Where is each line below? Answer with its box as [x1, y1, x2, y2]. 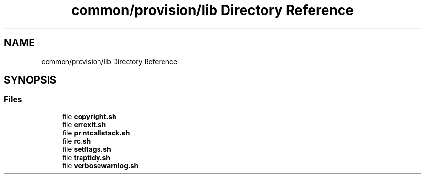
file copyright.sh [62, 112, 116, 120]
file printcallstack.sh [62, 128, 130, 137]
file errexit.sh [62, 120, 106, 129]
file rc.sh [62, 136, 91, 145]
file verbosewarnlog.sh [62, 161, 139, 170]
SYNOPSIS [4, 74, 57, 87]
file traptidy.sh [62, 153, 111, 162]
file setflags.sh [62, 145, 111, 153]
